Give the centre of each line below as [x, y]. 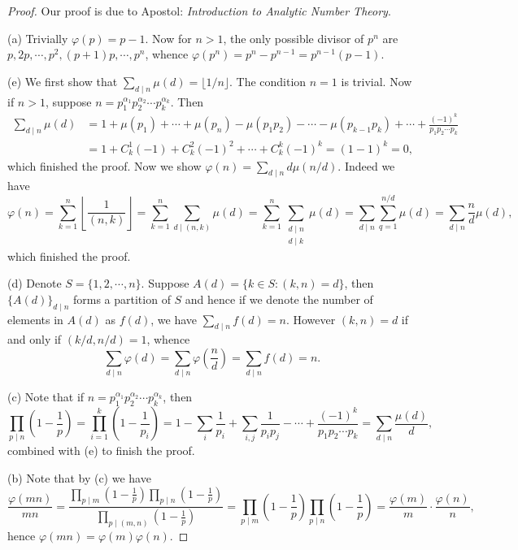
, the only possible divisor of [294, 38]
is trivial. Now [377, 81]
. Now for [168, 38]
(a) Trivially [38, 38]
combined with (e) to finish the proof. [101, 450]
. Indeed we [366, 165]
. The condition [268, 81]
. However [311, 319]
